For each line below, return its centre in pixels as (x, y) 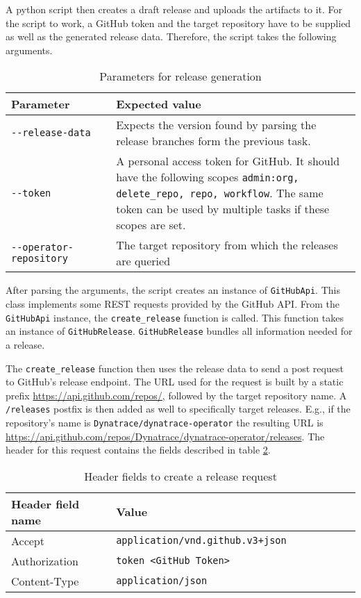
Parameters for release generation (180, 76)
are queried (143, 261)
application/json (162, 581)
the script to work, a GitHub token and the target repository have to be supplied (178, 23)
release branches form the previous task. (213, 141)
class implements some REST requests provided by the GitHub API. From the (173, 304)
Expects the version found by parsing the (216, 125)
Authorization (45, 560)
